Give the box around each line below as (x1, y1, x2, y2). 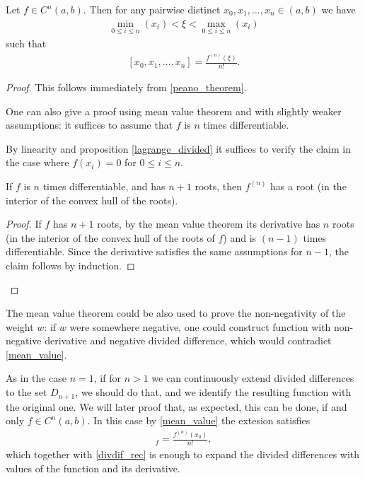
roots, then (195, 178, 243, 193)
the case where (6, 155, 69, 170)
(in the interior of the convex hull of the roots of (6, 230, 215, 245)
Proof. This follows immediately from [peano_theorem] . (6, 79, 247, 94)
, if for (93, 371, 121, 385)
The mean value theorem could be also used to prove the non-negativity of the (6, 305, 346, 320)
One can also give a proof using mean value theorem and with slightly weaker (6, 103, 342, 118)
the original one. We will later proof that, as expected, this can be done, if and (6, 399, 347, 414)
